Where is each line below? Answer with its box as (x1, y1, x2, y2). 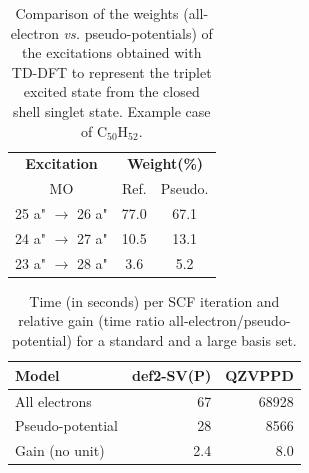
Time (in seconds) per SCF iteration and (29, 290, 280, 311)
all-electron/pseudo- (169, 310, 291, 331)
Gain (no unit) (15, 440, 105, 461)
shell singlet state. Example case (12, 100, 211, 121)
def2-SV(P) (131, 364, 212, 385)
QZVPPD (225, 364, 294, 385)
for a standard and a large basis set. (76, 330, 297, 351)
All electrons (15, 390, 92, 411)
